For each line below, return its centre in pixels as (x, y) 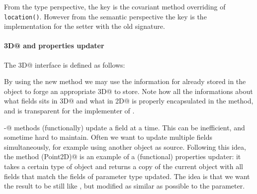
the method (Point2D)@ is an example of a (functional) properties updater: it (123, 156)
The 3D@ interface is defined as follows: (65, 64)
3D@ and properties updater (54, 46)
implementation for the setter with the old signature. (85, 26)
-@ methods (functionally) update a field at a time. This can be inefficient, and (125, 127)
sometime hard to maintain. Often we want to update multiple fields (108, 137)
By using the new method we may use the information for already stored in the (125, 81)
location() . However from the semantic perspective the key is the (105, 16)
